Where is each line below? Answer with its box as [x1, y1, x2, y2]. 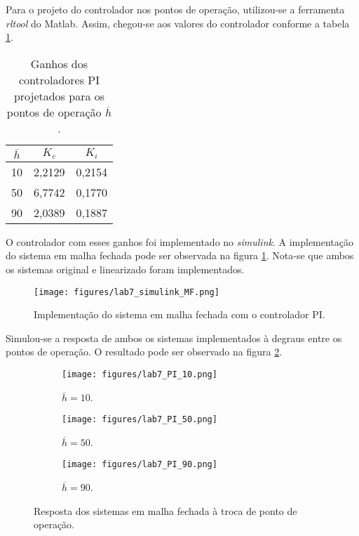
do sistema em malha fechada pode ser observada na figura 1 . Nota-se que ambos [6, 248, 354, 263]
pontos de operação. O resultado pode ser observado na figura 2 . [6, 344, 283, 359]
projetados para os [13, 87, 105, 104]
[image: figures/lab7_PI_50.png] [62, 414, 217, 425]
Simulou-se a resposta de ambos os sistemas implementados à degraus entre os [6, 330, 342, 345]
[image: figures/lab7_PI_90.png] [62, 459, 217, 470]
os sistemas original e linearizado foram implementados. [6, 261, 245, 276]
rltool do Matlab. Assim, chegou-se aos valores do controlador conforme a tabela [6, 15, 350, 30]
